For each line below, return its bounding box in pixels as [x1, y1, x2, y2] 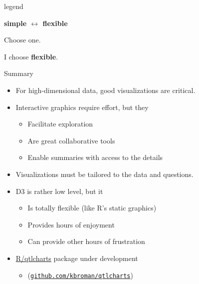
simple [4, 17, 27, 28]
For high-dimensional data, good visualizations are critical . [15, 84, 196, 95]
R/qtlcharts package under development [15, 252, 138, 263]
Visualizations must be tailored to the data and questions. [15, 168, 194, 179]
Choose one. [4, 34, 41, 45]
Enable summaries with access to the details [27, 152, 163, 162]
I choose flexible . [4, 51, 58, 61]
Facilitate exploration [27, 118, 93, 129]
